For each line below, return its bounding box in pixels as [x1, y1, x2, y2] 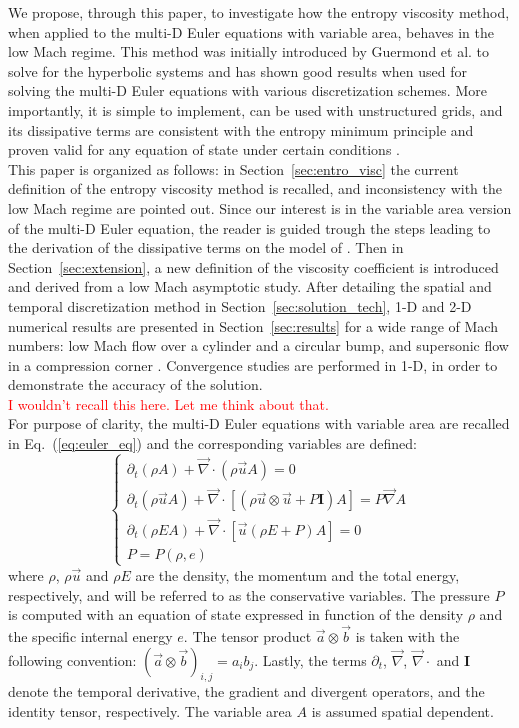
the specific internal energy [8, 625, 173, 646]
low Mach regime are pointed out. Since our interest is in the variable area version [8, 197, 512, 218]
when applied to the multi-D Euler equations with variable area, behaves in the [8, 21, 495, 42]
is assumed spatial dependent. [311, 700, 494, 721]
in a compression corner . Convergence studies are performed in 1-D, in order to [8, 354, 498, 375]
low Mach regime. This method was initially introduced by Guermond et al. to [8, 41, 490, 62]
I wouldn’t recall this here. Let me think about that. [8, 393, 329, 414]
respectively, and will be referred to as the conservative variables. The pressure [8, 584, 490, 605]
